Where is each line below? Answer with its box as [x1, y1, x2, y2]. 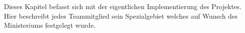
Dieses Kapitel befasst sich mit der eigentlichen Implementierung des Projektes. [4, 1, 242, 11]
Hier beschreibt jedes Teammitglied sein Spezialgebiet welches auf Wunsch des [4, 11, 238, 21]
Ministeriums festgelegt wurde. [4, 20, 96, 30]
